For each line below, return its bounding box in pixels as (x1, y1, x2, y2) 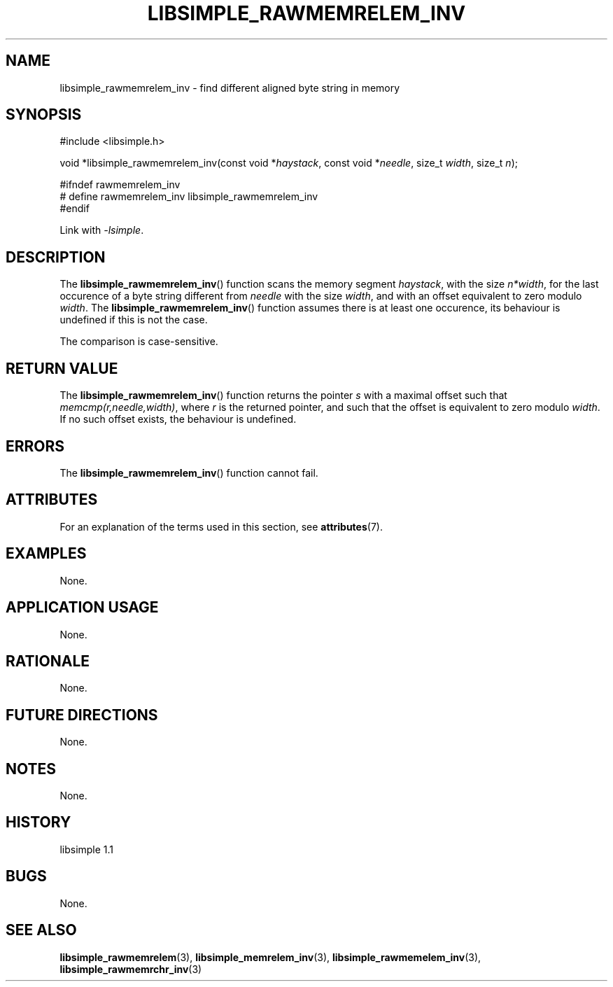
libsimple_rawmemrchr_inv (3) (59, 962, 202, 975)
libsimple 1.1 (59, 843, 114, 855)
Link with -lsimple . (59, 224, 144, 237)
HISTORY (6, 813, 71, 832)
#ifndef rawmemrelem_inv (59, 178, 181, 191)
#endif (59, 202, 90, 215)
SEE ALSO (6, 921, 77, 939)
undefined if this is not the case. (59, 314, 208, 326)
